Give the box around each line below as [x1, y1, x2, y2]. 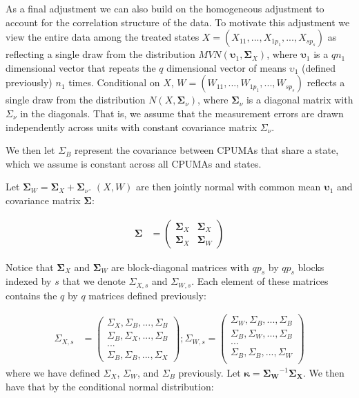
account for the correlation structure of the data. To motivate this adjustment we [6, 14, 350, 29]
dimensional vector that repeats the [6, 60, 156, 74]
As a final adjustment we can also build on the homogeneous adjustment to [6, 1, 324, 15]
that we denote [62, 274, 126, 288]
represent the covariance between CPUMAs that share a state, [75, 143, 339, 157]
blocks [298, 259, 324, 274]
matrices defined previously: [88, 288, 206, 302]
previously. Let [178, 366, 241, 380]
